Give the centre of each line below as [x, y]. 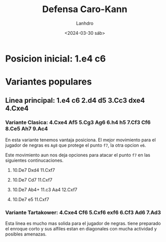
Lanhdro [85, 23]
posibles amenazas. [26, 234]
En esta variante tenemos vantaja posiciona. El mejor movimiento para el [80, 140]
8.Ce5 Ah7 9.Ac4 [26, 129]
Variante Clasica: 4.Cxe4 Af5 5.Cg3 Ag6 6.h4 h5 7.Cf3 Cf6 [78, 123]
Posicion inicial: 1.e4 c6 [56, 58]
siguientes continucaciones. [35, 160]
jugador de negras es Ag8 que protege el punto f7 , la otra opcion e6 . [76, 145]
